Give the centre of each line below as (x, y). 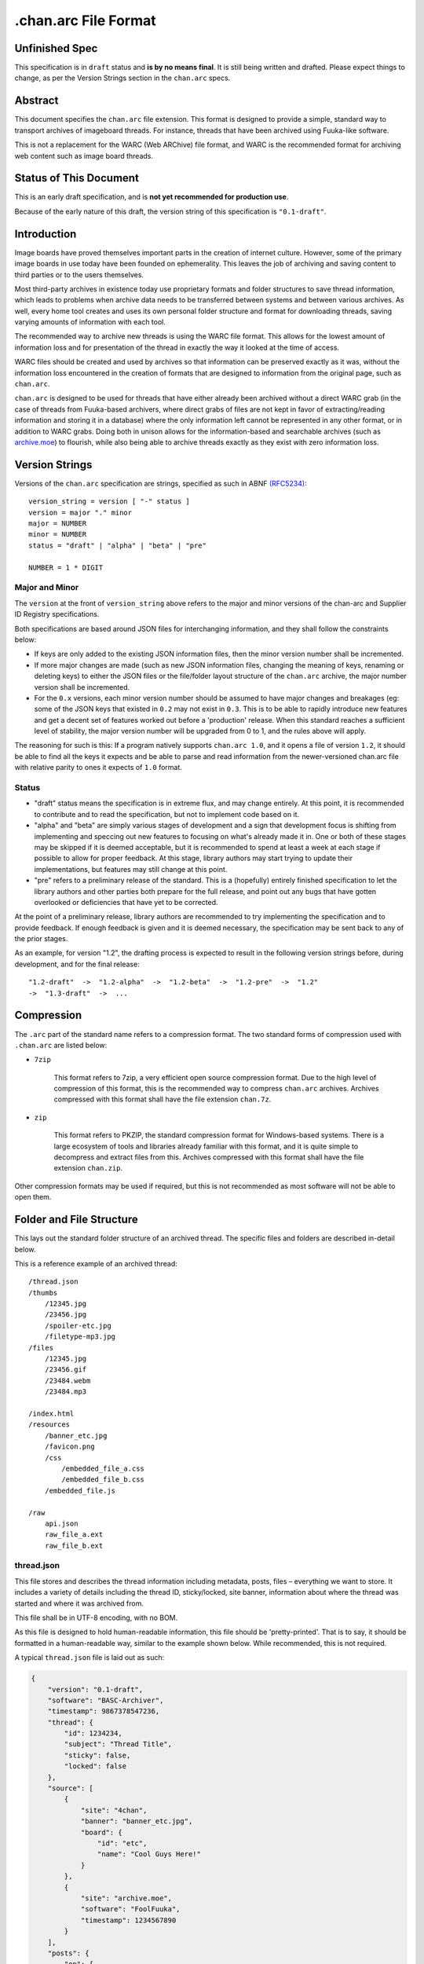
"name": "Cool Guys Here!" (149, 1854)
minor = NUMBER (58, 535)
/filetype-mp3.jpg (80, 1337)
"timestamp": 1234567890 (128, 1920)
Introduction (46, 234)
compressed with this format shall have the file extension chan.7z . (163, 1099)
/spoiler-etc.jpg (78, 1325)
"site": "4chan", (114, 1810)
